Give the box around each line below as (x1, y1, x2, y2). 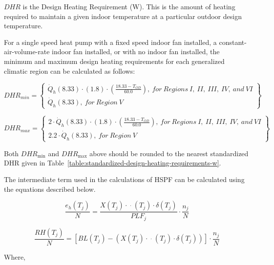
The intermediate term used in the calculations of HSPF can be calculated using (4, 174, 245, 184)
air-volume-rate (4, 46, 50, 57)
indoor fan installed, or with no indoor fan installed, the (52, 46, 220, 57)
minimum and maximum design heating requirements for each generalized (4, 56, 225, 66)
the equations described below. (4, 183, 96, 194)
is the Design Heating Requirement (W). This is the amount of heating (22, 1, 235, 11)
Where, (4, 251, 25, 262)
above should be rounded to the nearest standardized (89, 148, 249, 158)
